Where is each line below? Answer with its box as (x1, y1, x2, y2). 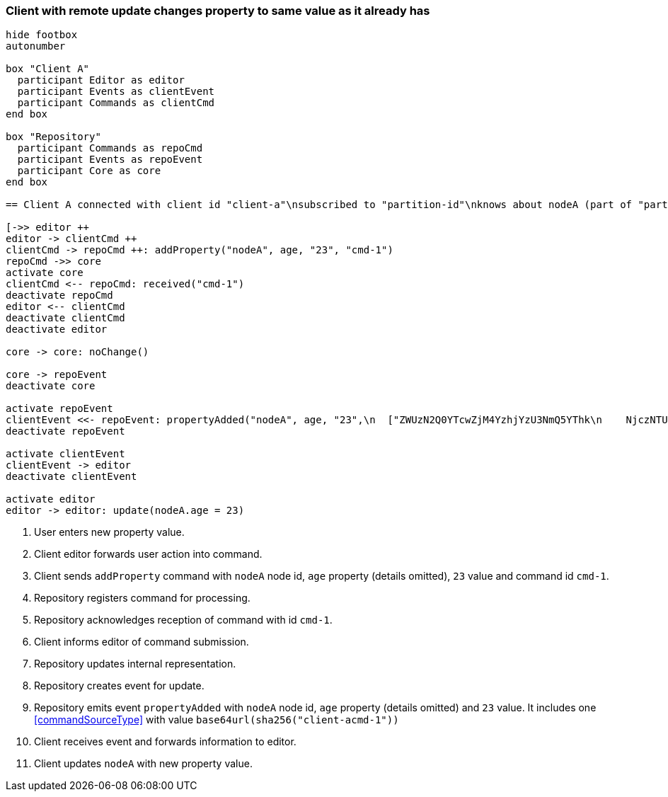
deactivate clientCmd (6, 312, 125, 324)
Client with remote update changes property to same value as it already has (6, 4, 430, 18)
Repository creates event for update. (34, 680, 205, 692)
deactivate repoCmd (6, 289, 113, 302)
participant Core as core (17, 165, 161, 177)
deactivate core (6, 380, 96, 392)
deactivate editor (6, 323, 108, 336)
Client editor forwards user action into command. (34, 548, 263, 561)
